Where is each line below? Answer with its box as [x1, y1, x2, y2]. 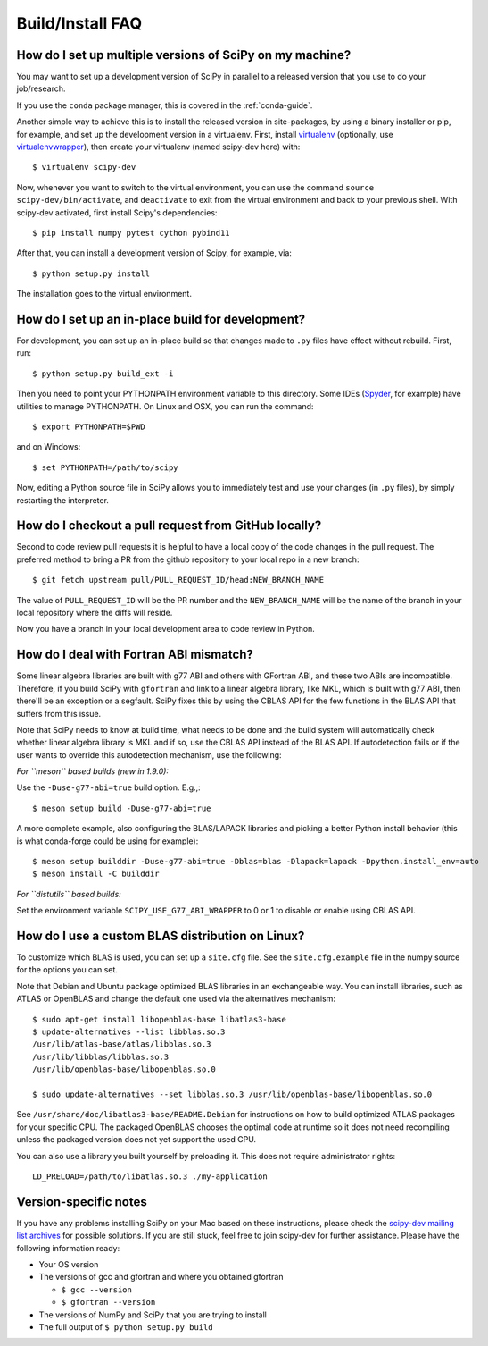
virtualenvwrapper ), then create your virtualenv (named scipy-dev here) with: [16, 141, 301, 152]
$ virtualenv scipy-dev [32, 162, 136, 172]
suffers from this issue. [16, 708, 102, 719]
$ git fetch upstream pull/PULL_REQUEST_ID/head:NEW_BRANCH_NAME [32, 575, 325, 585]
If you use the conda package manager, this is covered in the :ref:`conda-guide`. [16, 99, 313, 111]
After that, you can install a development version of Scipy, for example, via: [16, 248, 292, 258]
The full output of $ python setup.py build [38, 1321, 213, 1332]
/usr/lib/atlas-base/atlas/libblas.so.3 [32, 1039, 211, 1049]
